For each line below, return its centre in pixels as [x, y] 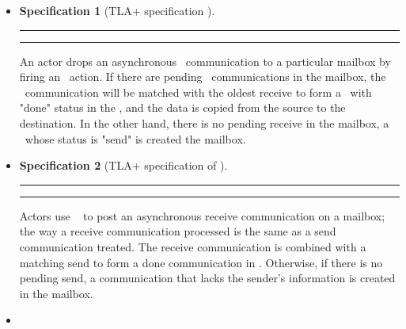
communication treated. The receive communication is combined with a [193, 246]
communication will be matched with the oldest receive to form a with [198, 92]
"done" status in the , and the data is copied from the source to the [182, 107]
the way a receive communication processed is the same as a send [178, 231]
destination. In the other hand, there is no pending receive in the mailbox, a [204, 122]
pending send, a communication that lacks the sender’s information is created [207, 278]
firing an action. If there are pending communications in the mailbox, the [203, 77]
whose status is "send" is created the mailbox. [135, 138]
